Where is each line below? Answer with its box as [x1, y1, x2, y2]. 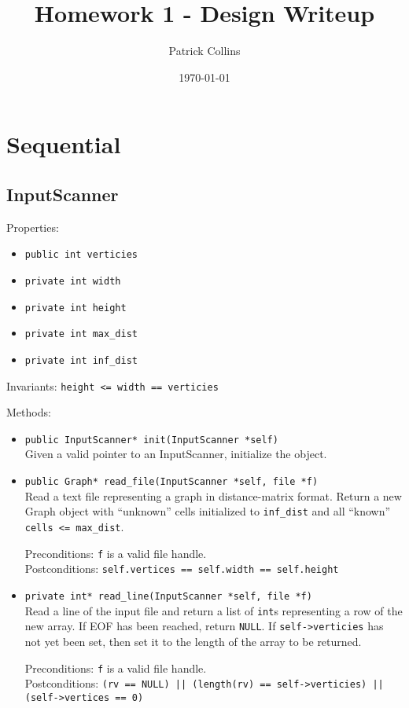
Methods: [6, 404, 51, 420]
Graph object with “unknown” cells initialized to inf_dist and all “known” [24, 503, 391, 519]
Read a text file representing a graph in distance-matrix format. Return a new [24, 487, 402, 504]
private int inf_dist [24, 354, 138, 366]
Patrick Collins [168, 42, 241, 59]
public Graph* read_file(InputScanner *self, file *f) [24, 476, 319, 488]
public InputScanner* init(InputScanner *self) [24, 434, 278, 446]
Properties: [6, 218, 59, 235]
